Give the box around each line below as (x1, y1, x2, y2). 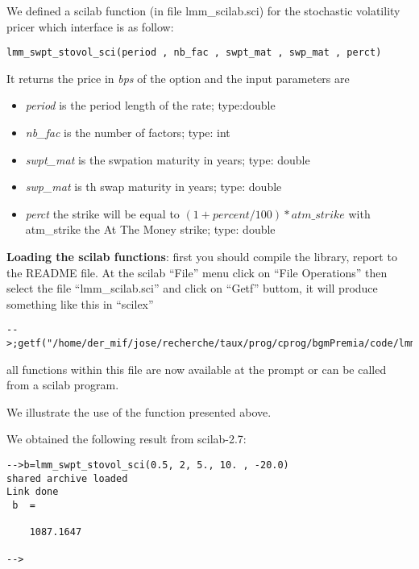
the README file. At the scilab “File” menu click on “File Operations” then (6, 264, 388, 280)
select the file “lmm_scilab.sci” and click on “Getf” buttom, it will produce (6, 280, 378, 297)
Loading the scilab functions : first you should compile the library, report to (6, 248, 397, 264)
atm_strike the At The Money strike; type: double (25, 221, 276, 238)
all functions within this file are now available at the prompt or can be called (6, 360, 387, 377)
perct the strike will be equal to (25, 205, 180, 222)
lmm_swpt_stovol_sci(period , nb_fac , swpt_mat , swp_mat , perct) (6, 47, 382, 59)
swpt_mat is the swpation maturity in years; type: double (25, 151, 310, 168)
